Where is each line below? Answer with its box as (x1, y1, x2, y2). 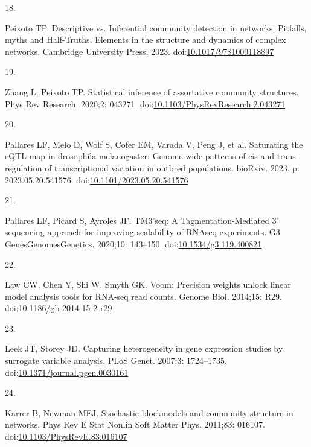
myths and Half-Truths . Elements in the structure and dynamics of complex (5, 33, 286, 46)
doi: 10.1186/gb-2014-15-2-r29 (5, 302, 112, 314)
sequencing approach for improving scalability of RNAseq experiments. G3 (5, 226, 280, 238)
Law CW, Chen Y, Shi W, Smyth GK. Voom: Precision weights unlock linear (5, 278, 291, 291)
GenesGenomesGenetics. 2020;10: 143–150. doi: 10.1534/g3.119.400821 (5, 237, 262, 250)
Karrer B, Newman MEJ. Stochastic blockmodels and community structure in (5, 406, 293, 419)
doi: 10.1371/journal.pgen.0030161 (5, 366, 129, 378)
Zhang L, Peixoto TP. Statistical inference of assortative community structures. (5, 85, 299, 98)
